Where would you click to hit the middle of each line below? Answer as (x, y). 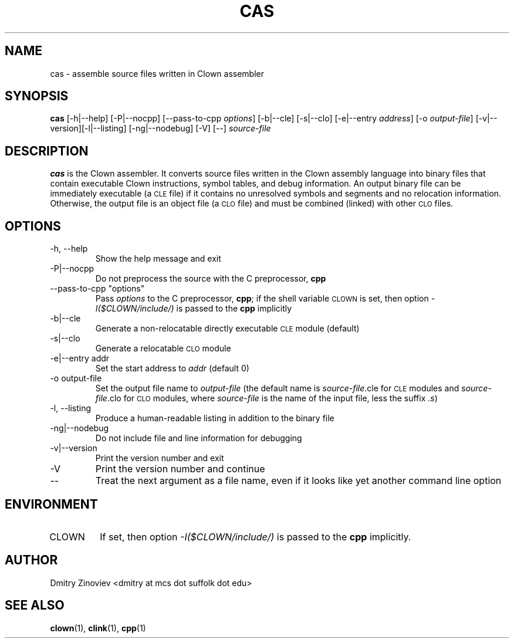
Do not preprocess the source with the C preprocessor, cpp (211, 279)
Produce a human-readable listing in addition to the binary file (215, 418)
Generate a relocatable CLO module (163, 348)
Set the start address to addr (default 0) (172, 368)
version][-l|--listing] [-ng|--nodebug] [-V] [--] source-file (160, 128)
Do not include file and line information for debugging (199, 438)
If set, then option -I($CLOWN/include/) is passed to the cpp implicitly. (256, 537)
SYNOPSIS (37, 96)
